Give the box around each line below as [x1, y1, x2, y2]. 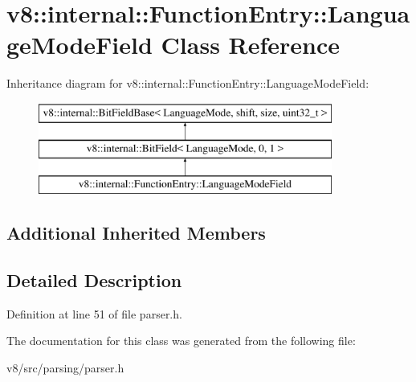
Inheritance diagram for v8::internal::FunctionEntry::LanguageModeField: [6, 75, 369, 92]
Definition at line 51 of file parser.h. [6, 305, 182, 322]
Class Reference [161, 28, 341, 61]
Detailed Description [6, 268, 182, 293]
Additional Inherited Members [6, 220, 266, 245]
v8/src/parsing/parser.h [6, 359, 124, 376]
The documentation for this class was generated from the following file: [6, 332, 356, 349]
